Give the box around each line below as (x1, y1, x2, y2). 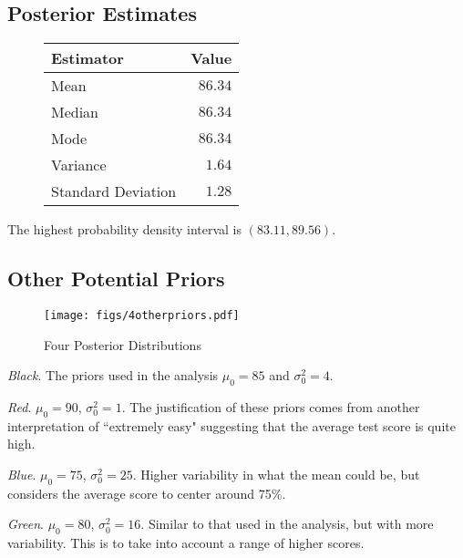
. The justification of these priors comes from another (121, 398, 420, 417)
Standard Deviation (51, 181, 177, 202)
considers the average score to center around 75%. (7, 483, 286, 502)
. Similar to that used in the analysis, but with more (140, 514, 434, 533)
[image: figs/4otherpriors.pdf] (44, 309, 240, 322)
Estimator (51, 47, 124, 69)
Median (51, 101, 99, 123)
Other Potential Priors (7, 264, 225, 293)
